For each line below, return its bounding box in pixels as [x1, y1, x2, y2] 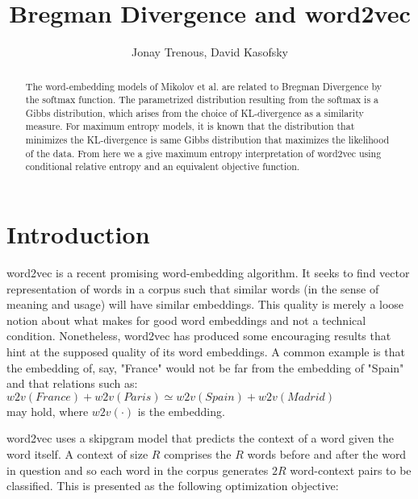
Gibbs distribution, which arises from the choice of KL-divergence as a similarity [25, 106, 364, 119]
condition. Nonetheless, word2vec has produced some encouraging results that [6, 327, 391, 344]
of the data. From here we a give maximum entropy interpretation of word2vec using [25, 146, 382, 160]
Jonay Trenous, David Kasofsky [132, 44, 288, 60]
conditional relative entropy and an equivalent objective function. [25, 160, 300, 173]
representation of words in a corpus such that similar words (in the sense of [6, 280, 379, 297]
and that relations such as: [6, 375, 138, 392]
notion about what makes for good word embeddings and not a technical [6, 311, 366, 328]
